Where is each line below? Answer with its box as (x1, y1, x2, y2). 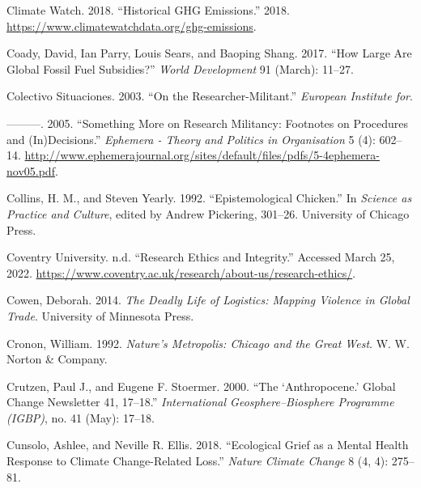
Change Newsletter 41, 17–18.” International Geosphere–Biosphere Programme (6, 393, 394, 410)
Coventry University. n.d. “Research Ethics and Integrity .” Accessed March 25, (6, 248, 395, 265)
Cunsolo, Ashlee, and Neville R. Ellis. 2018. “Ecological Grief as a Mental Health (6, 436, 409, 453)
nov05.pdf (6, 162, 55, 179)
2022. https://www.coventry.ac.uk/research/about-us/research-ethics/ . (6, 264, 356, 281)
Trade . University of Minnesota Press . (6, 307, 194, 324)
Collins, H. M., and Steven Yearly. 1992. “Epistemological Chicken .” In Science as (6, 189, 412, 206)
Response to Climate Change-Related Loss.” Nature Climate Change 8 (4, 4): (6, 452, 389, 469)
